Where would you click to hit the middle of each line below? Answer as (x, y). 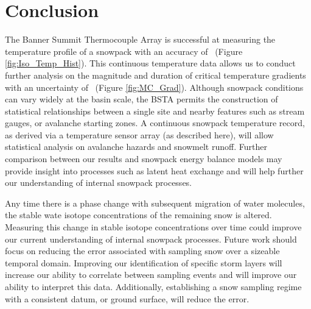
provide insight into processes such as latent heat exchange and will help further (154, 170)
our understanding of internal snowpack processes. (99, 183)
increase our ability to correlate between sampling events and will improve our (151, 275)
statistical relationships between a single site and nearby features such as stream (155, 111)
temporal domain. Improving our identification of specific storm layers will (144, 262)
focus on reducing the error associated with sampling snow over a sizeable (142, 251)
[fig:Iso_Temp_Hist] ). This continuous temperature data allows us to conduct (150, 63)
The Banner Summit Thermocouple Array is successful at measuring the (140, 39)
